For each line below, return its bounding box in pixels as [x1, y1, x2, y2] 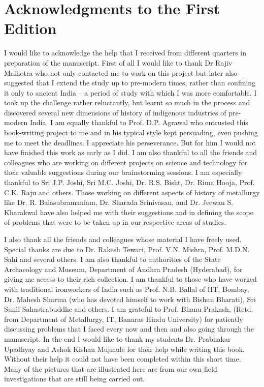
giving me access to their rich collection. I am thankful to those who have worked [4, 274, 257, 284]
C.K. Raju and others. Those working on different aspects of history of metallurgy [4, 187, 260, 197]
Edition [4, 18, 57, 39]
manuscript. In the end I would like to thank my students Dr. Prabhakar [4, 333, 231, 344]
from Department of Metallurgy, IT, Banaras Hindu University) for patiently [4, 313, 243, 324]
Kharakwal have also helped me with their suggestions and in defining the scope [4, 206, 253, 217]
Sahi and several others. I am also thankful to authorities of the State [4, 254, 221, 264]
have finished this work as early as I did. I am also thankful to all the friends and [4, 147, 257, 158]
